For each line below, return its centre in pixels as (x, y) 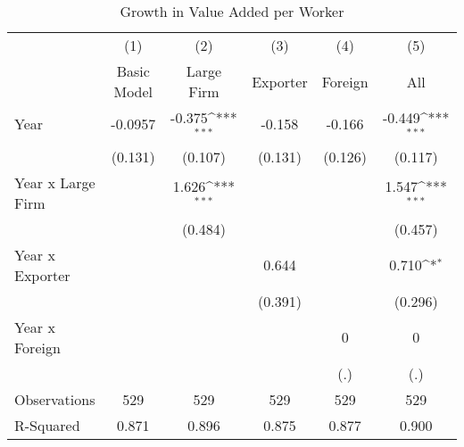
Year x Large (55, 182)
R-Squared (47, 425)
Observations (55, 399)
